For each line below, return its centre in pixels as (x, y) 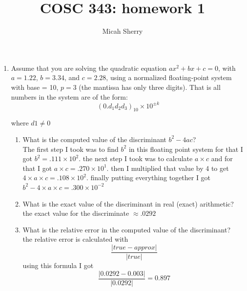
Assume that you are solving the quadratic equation (89, 68)
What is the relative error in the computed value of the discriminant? (126, 229)
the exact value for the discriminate (76, 213)
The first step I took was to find (71, 149)
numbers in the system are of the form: (69, 96)
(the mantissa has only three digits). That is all (150, 87)
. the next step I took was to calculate (136, 158)
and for (222, 158)
